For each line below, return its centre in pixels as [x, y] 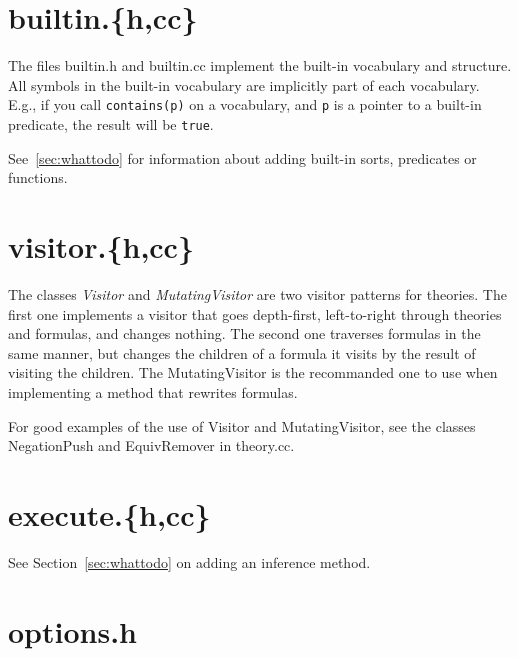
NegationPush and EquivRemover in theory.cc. [151, 445]
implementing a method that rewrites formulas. [153, 391]
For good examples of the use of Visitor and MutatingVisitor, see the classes [242, 425]
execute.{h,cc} [109, 513]
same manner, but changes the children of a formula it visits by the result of [242, 352]
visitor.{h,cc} [101, 246]
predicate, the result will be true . [111, 123]
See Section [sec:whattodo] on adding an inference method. [189, 561]
